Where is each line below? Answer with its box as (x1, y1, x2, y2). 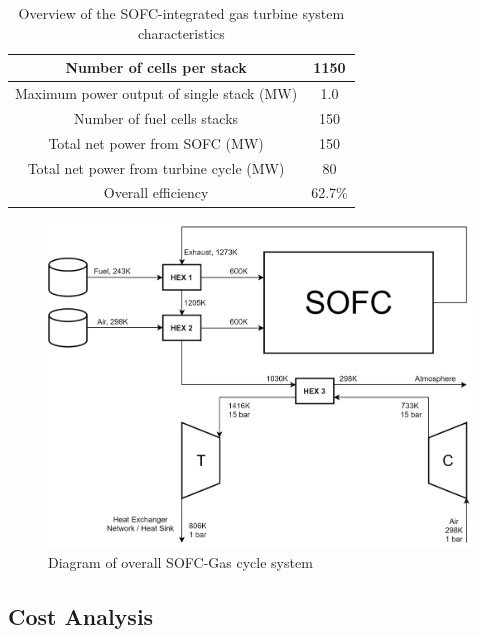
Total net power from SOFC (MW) (48, 132, 264, 153)
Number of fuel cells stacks (74, 107, 239, 128)
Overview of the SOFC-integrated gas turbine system (18, 3, 345, 23)
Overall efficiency (103, 182, 209, 203)
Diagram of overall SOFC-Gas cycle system (48, 551, 313, 572)
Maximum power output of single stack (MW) (15, 83, 298, 104)
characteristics (137, 22, 225, 43)
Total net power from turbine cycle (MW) (27, 157, 285, 178)
